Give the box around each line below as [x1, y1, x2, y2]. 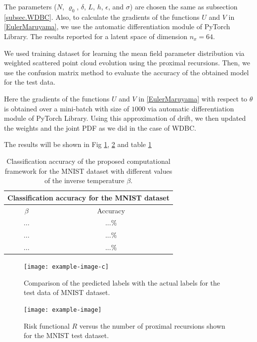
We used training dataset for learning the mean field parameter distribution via [4, 48, 245, 58]
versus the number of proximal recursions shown [79, 320, 225, 331]
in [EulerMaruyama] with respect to [138, 93, 248, 103]
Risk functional [24, 320, 70, 331]
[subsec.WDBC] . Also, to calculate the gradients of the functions [4, 11, 200, 22]
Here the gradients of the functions [4, 93, 110, 103]
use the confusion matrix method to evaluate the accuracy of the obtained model [4, 67, 249, 77]
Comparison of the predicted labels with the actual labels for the [24, 277, 220, 288]
